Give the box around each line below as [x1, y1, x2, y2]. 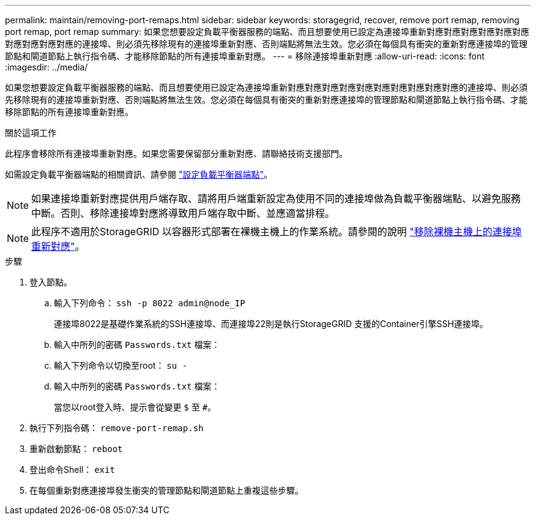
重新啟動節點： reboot [29, 443, 123, 454]
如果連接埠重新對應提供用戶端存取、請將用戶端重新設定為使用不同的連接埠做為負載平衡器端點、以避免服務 [31, 192, 521, 205]
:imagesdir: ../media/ [5, 62, 88, 72]
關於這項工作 [5, 127, 56, 138]
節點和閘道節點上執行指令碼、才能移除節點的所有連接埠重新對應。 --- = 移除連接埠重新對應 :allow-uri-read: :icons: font [5, 51, 485, 61]
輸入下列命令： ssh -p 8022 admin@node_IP [54, 298, 245, 308]
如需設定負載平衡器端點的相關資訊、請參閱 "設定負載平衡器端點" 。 [5, 169, 272, 179]
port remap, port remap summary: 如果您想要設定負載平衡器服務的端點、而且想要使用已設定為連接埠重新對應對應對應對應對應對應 [5, 26, 530, 37]
